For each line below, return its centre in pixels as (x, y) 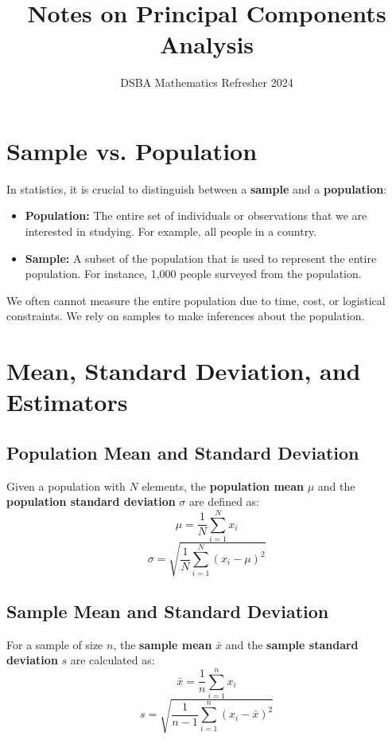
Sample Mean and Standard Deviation (168, 611)
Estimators (67, 402)
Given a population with (66, 486)
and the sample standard (292, 644)
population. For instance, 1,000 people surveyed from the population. (193, 274)
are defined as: (224, 501)
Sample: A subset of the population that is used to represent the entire (201, 258)
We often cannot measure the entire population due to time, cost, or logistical (196, 300)
